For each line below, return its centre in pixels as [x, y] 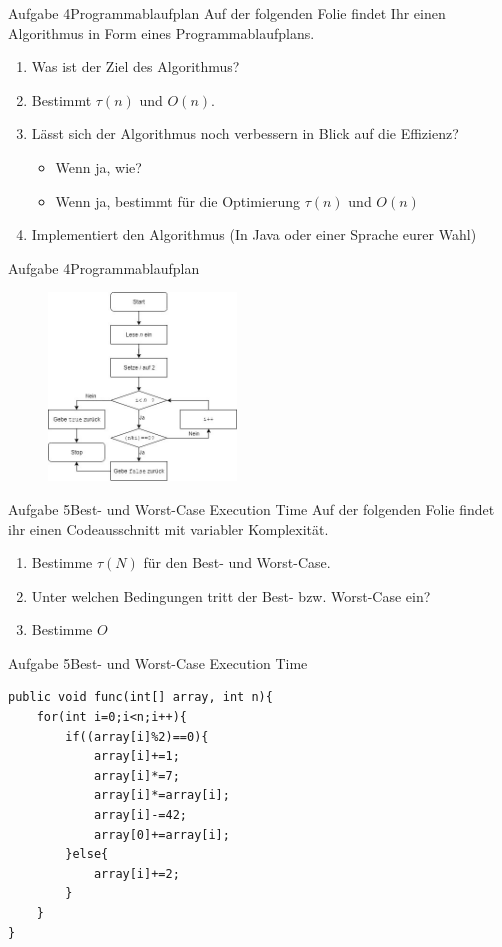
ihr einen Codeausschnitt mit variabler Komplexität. [168, 528]
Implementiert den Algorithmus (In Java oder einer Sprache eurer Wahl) [254, 234]
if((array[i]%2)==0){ [137, 736]
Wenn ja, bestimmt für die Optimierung [178, 200]
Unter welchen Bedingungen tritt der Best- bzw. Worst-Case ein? [231, 595]
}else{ [87, 854]
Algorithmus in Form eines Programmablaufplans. [161, 32]
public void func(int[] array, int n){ [140, 697]
